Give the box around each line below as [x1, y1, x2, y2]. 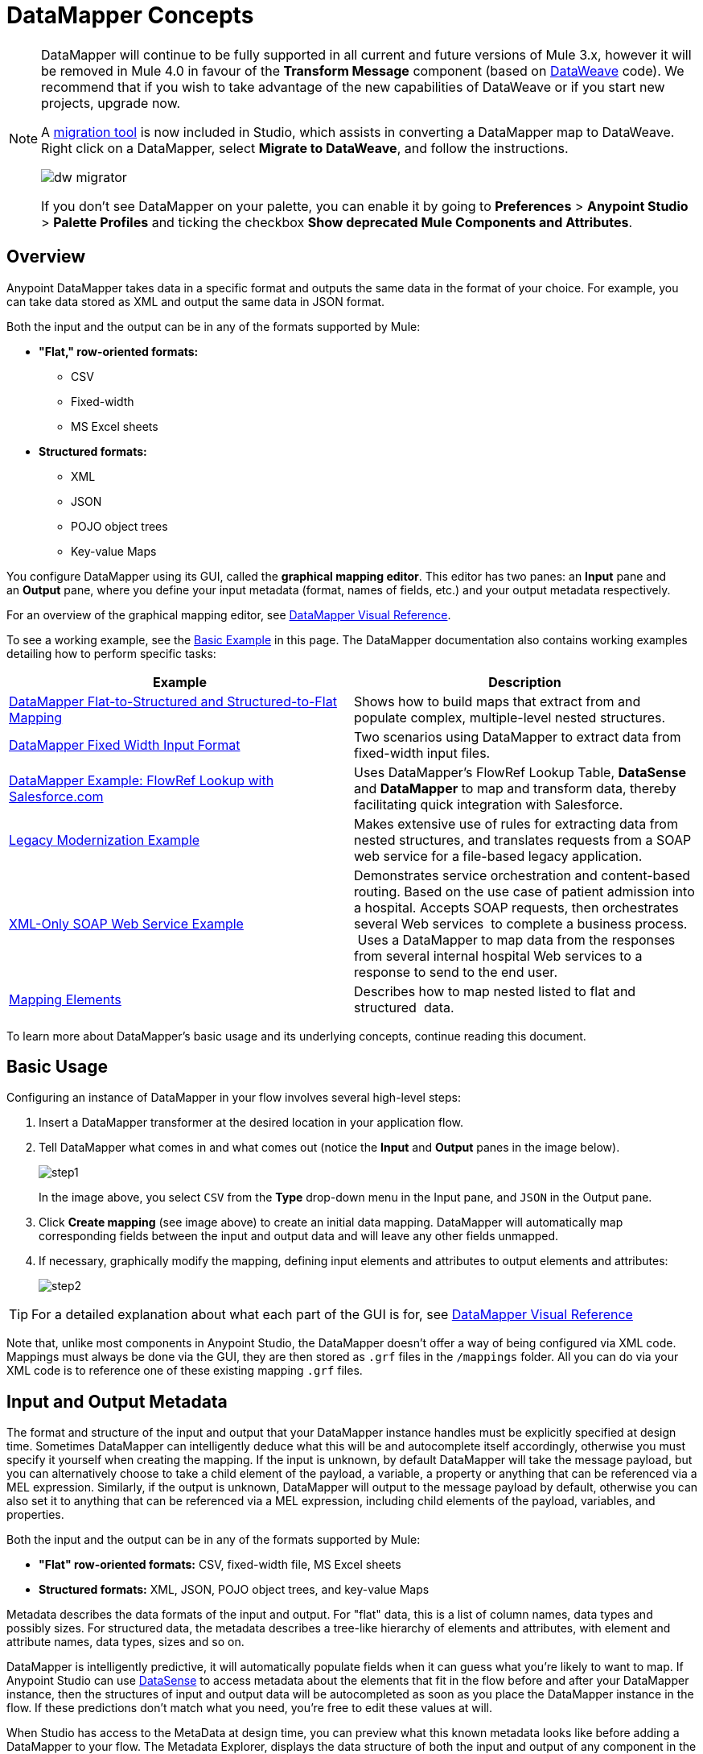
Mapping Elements [9, 991, 121, 1007]
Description [488, 673, 561, 690]
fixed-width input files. [354, 744, 491, 761]
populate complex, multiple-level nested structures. [354, 709, 666, 726]
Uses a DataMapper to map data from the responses [357, 931, 676, 948]
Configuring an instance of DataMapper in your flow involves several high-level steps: [6, 1090, 461, 1105]
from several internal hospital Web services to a [354, 947, 643, 964]
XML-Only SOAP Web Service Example [9, 915, 244, 932]
